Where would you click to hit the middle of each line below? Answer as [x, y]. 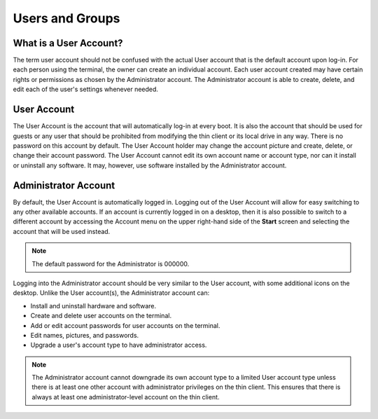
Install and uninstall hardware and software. [93, 305]
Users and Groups [66, 18]
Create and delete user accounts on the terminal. [101, 316]
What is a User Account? [68, 43]
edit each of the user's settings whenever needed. [86, 89]
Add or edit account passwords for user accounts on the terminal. [125, 325]
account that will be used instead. [62, 231]
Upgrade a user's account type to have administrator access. [119, 345]
